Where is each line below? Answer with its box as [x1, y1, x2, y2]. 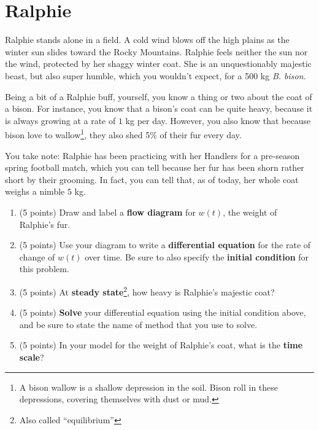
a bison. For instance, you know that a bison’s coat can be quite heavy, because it [5, 102, 313, 115]
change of [19, 250, 55, 263]
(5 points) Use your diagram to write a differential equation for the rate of [19, 238, 311, 251]
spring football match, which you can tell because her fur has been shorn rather [5, 161, 304, 174]
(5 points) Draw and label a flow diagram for [19, 205, 196, 218]
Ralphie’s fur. [19, 217, 71, 230]
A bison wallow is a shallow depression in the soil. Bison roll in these [19, 380, 279, 393]
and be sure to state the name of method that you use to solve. [19, 318, 258, 330]
